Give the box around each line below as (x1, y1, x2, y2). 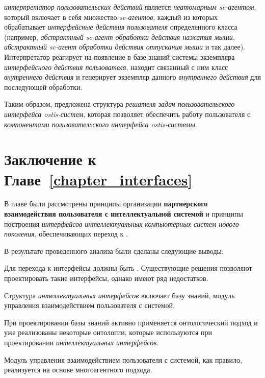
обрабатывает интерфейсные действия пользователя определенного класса (4, 21, 237, 32)
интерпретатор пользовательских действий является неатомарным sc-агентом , (4, 2, 256, 12)
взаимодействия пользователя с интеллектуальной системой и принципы (4, 208, 243, 219)
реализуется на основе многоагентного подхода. (4, 364, 152, 375)
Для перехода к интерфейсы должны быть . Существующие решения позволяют (4, 263, 252, 273)
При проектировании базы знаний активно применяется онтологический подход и (4, 317, 258, 327)
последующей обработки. (4, 81, 83, 92)
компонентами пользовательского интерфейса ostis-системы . (4, 119, 197, 129)
